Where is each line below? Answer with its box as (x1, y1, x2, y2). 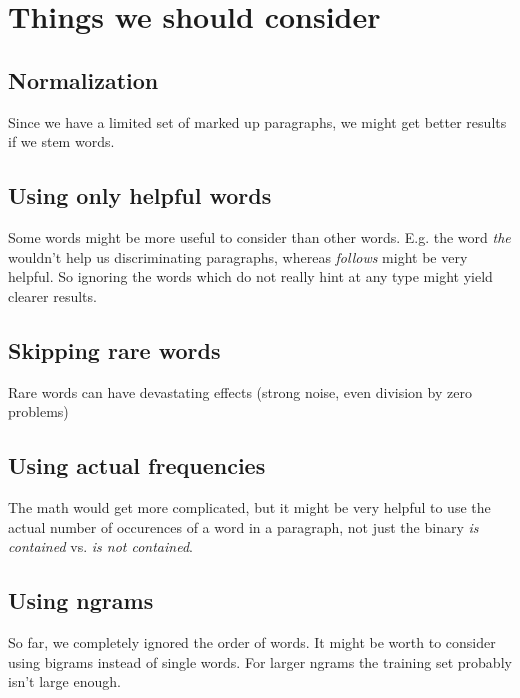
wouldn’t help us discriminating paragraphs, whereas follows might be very (8, 246, 468, 267)
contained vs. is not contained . (8, 536, 193, 557)
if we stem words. (8, 131, 115, 152)
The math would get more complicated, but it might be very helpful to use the (8, 496, 491, 517)
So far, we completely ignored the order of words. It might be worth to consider (8, 631, 496, 652)
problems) (8, 401, 69, 422)
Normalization (8, 64, 159, 95)
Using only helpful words (8, 180, 272, 211)
